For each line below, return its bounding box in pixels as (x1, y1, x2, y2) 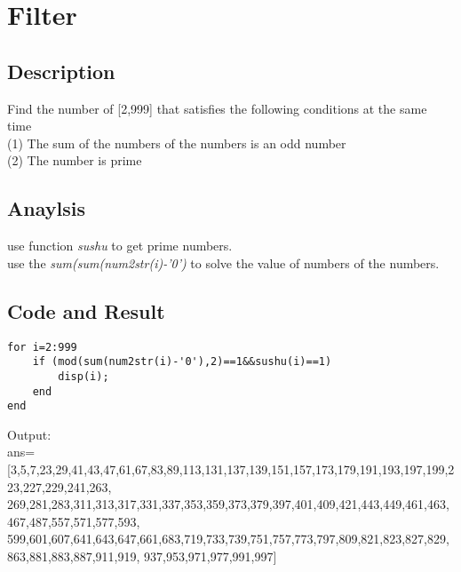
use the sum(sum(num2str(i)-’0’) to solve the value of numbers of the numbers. (7, 253, 440, 272)
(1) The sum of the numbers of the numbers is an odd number (7, 133, 346, 152)
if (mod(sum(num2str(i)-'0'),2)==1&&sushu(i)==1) (32, 355, 332, 369)
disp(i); (58, 369, 109, 383)
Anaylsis (7, 195, 85, 222)
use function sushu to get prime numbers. (7, 236, 233, 255)
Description (7, 57, 115, 84)
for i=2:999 (7, 340, 77, 354)
